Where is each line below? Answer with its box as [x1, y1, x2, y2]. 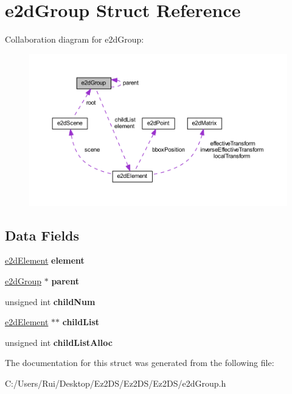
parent [51, 275, 79, 287]
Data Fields [5, 225, 80, 244]
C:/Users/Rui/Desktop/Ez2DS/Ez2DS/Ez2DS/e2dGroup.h [5, 377, 226, 390]
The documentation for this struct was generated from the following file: [5, 356, 274, 369]
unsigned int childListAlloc [5, 336, 113, 348]
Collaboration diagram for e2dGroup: [5, 33, 144, 46]
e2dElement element [5, 254, 85, 267]
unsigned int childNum [5, 295, 96, 308]
